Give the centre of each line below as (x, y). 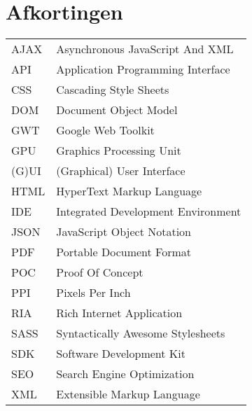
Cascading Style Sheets (113, 90)
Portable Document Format (124, 252)
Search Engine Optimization (125, 374)
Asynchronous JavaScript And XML (145, 49)
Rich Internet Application (119, 313)
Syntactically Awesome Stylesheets (141, 333)
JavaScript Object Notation (124, 232)
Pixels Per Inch (93, 293)
